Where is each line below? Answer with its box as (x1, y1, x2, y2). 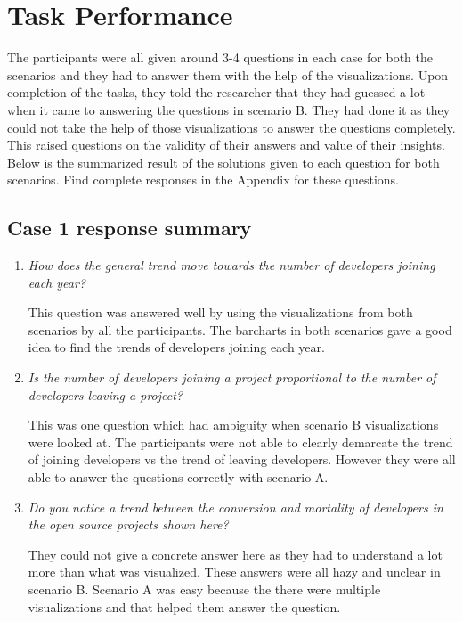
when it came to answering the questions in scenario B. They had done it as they (7, 100, 451, 119)
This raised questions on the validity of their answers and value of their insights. (7, 135, 445, 154)
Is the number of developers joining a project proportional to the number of (28, 368, 436, 387)
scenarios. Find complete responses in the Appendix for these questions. (7, 170, 399, 189)
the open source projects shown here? (28, 515, 229, 534)
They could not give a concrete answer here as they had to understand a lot (28, 544, 443, 563)
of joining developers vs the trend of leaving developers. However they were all (28, 450, 456, 469)
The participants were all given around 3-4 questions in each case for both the (7, 48, 434, 67)
